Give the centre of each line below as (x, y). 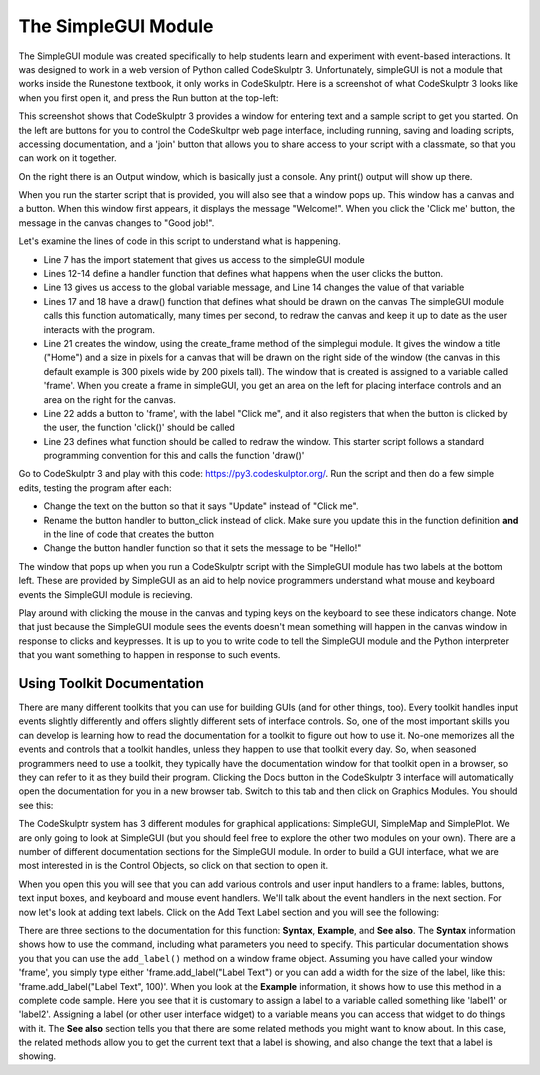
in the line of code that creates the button (129, 534)
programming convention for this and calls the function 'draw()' (174, 456)
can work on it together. (67, 158)
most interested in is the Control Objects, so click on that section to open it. (173, 866)
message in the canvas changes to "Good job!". (116, 222)
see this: (36, 805)
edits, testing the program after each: (95, 487)
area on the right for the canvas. (110, 399)
